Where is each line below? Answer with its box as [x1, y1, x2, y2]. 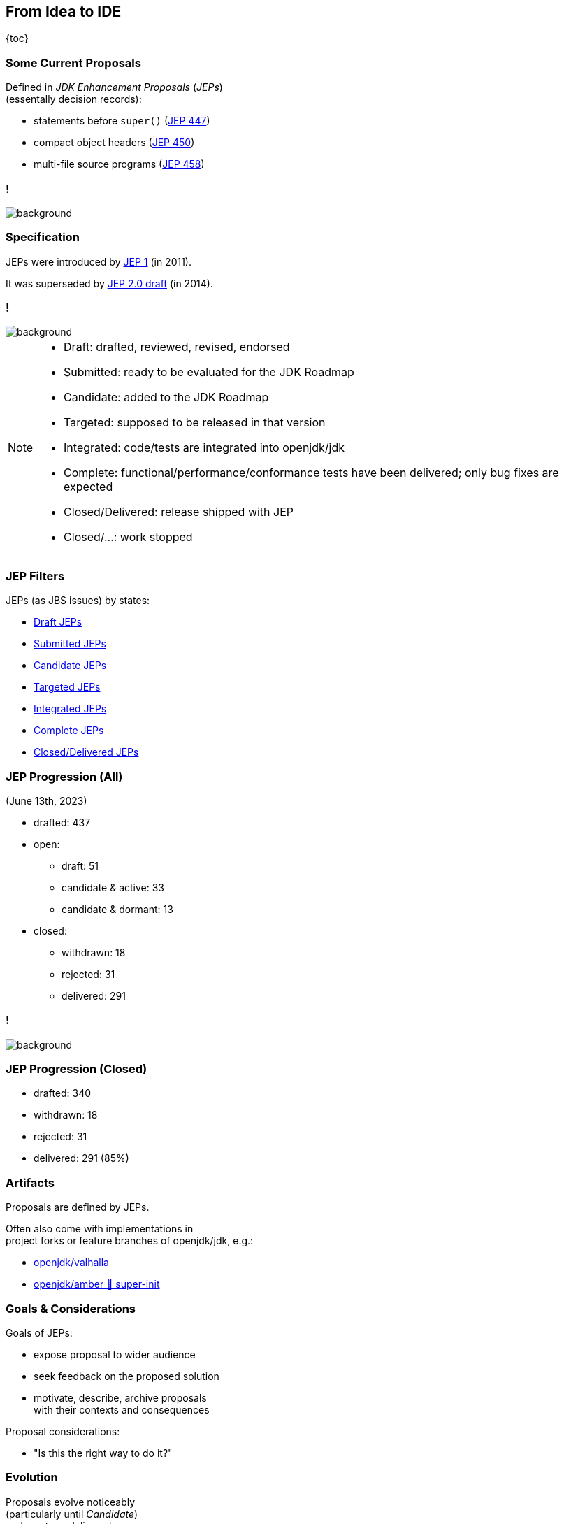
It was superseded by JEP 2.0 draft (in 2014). [6, 277, 213, 289]
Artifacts [6, 1175, 55, 1190]
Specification [6, 230, 80, 245]
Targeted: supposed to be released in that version [64, 415, 326, 430]
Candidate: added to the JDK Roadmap [64, 390, 269, 405]
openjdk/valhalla [34, 1256, 109, 1269]
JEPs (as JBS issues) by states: [6, 594, 150, 607]
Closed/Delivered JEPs [34, 746, 139, 759]
